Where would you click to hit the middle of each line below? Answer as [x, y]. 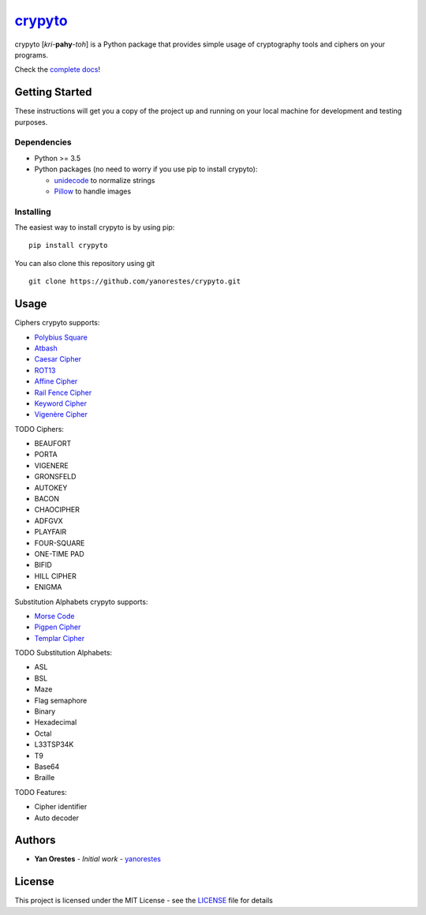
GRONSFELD [55, 477]
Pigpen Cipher [58, 627]
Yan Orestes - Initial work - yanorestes [98, 859]
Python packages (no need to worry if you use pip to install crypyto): [146, 169]
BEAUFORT [53, 444]
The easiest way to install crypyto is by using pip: [95, 227]
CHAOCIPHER [57, 510]
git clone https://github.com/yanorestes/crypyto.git [135, 281]
